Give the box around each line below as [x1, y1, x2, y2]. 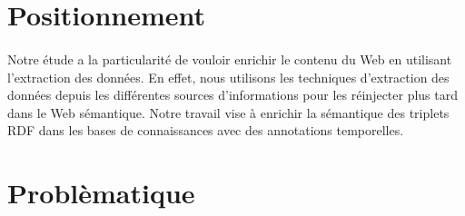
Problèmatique [7, 174, 195, 211]
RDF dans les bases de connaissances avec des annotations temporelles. [7, 121, 404, 140]
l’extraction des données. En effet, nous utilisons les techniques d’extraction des [7, 67, 450, 86]
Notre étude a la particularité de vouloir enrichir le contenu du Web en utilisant [7, 49, 452, 68]
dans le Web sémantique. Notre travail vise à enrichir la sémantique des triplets [7, 103, 450, 122]
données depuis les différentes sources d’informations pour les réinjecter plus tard [7, 85, 459, 104]
